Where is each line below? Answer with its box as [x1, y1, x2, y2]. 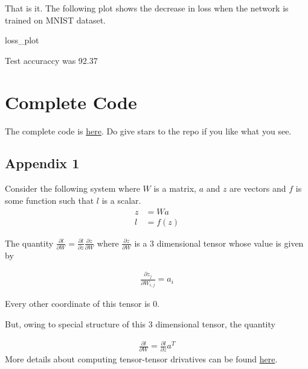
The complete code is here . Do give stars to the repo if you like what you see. [5, 124, 292, 137]
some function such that [5, 194, 94, 206]
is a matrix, [153, 182, 196, 195]
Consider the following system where [5, 182, 140, 195]
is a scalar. [101, 194, 141, 206]
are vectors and [229, 182, 286, 195]
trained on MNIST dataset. [5, 13, 106, 26]
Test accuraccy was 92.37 [5, 54, 98, 66]
